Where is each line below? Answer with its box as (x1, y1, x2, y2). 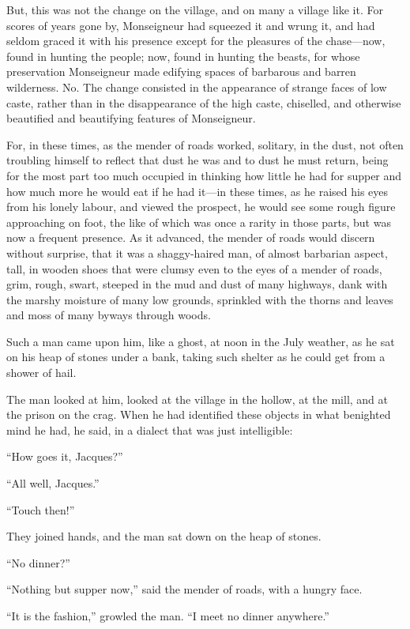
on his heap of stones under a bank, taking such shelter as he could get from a (6, 348, 386, 365)
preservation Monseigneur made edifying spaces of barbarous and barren (6, 63, 356, 80)
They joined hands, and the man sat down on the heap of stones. (6, 528, 322, 544)
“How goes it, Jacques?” (6, 448, 123, 465)
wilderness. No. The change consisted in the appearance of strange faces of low (6, 78, 387, 95)
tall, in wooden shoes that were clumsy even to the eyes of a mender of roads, (6, 260, 382, 277)
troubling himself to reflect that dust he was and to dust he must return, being (6, 152, 389, 168)
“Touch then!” (6, 501, 75, 518)
